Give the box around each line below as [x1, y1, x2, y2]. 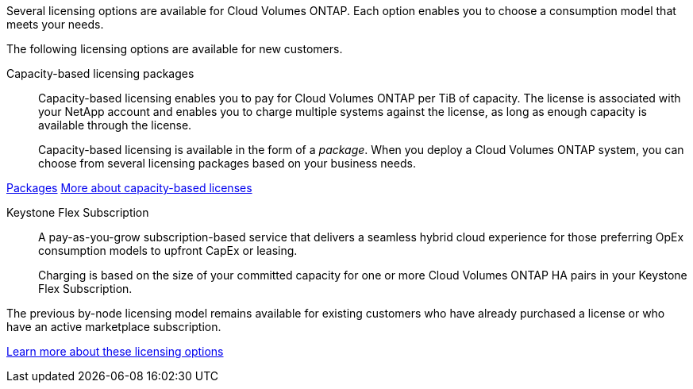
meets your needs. [6, 17, 104, 31]
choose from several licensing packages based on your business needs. [38, 156, 416, 170]
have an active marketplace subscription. [6, 320, 221, 333]
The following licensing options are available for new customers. [6, 42, 343, 56]
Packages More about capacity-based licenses [6, 181, 252, 194]
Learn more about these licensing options [6, 345, 224, 358]
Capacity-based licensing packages [6, 67, 194, 80]
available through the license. [38, 118, 192, 132]
